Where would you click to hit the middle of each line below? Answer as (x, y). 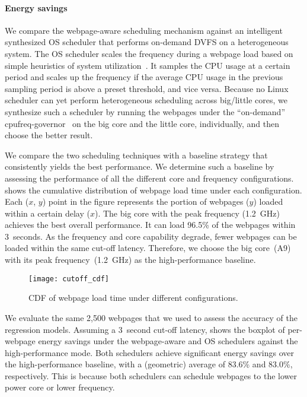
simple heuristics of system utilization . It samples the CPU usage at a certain (148, 65)
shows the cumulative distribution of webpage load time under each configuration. (153, 190)
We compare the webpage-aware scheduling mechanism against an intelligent (144, 30)
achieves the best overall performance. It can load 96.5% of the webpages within (150, 225)
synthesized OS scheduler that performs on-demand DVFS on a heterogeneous (147, 42)
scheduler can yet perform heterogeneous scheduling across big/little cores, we (146, 100)
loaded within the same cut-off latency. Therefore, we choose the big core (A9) (148, 248)
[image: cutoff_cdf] (69, 279)
